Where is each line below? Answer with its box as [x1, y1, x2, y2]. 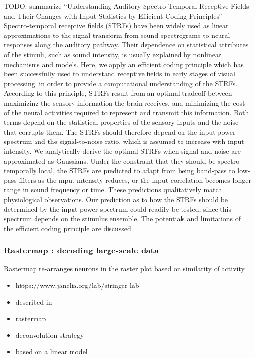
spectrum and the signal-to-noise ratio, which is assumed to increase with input [4, 136, 244, 146]
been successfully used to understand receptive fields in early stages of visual [4, 69, 236, 79]
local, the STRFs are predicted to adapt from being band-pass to [38, 165, 235, 176]
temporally [4, 165, 37, 176]
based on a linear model [15, 346, 88, 357]
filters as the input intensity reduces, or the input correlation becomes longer [19, 175, 251, 185]
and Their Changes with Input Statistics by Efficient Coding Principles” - [4, 10, 227, 21]
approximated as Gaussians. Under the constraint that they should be [4, 155, 216, 166]
